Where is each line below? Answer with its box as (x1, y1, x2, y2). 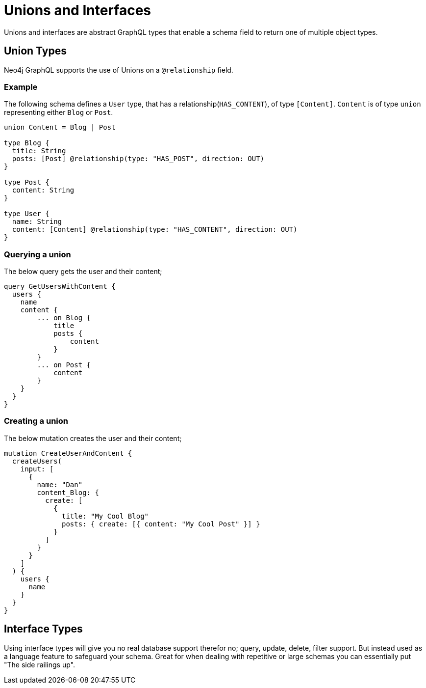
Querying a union (4, 249, 71, 259)
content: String (12, 186, 75, 194)
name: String (12, 218, 62, 226)
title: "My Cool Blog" (62, 512, 149, 520)
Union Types (4, 45, 67, 57)
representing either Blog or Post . (4, 108, 113, 117)
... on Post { (37, 361, 91, 369)
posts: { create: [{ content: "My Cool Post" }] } (62, 520, 260, 528)
